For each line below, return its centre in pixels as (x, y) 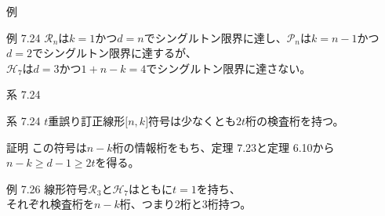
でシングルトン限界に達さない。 (229, 68)
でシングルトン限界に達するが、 (114, 53)
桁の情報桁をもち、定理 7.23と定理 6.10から (223, 147)
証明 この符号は (47, 147)
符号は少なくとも (192, 120)
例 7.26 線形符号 (47, 188)
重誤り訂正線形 (87, 120)
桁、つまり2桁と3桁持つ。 (185, 204)
